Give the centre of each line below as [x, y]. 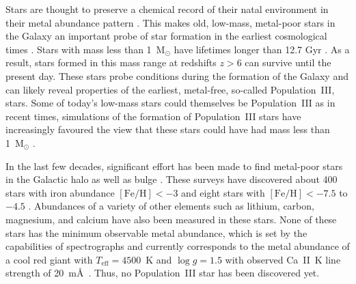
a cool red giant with [49, 259]
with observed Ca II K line [283, 259]
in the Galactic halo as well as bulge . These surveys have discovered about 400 [172, 179]
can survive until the [288, 62]
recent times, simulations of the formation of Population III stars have [153, 116]
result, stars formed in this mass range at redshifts [111, 62]
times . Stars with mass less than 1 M [85, 49]
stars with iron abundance [60, 192]
